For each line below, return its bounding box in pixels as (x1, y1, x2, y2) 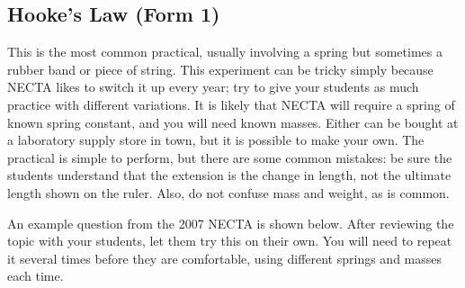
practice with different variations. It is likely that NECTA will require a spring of (7, 94, 455, 113)
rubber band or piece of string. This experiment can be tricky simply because (7, 59, 434, 78)
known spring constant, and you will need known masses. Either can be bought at (7, 112, 459, 131)
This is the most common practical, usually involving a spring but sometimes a (7, 42, 443, 61)
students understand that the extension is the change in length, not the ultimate (7, 166, 452, 184)
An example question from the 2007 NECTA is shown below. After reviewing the (7, 213, 454, 232)
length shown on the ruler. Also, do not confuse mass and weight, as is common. (7, 183, 450, 202)
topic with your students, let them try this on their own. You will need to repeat (7, 231, 452, 250)
